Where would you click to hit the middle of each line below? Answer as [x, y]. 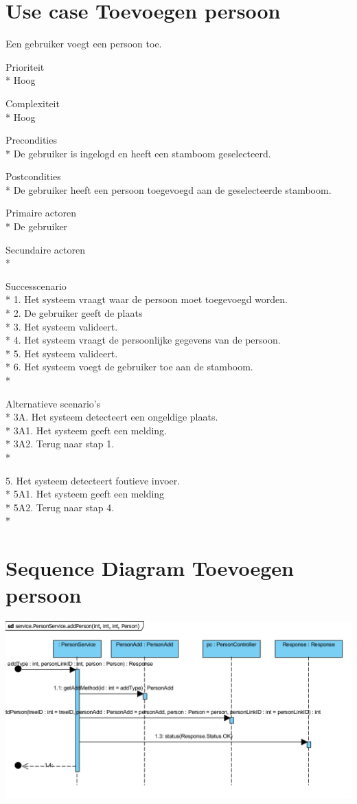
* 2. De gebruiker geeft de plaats [74, 313]
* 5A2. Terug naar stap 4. [60, 507]
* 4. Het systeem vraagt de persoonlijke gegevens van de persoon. [143, 340]
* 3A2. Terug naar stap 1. [60, 444]
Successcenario [36, 286]
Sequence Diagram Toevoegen [150, 568]
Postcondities [33, 176]
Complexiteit [33, 103]
